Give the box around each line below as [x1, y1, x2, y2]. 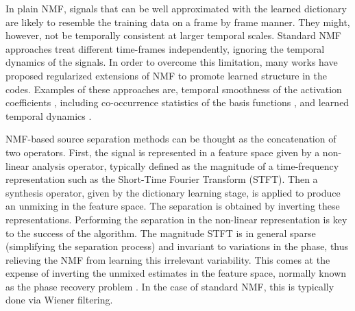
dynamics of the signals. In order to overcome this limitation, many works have [5, 55, 338, 69]
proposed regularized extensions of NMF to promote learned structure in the [5, 68, 328, 82]
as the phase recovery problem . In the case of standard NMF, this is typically [5, 279, 334, 293]
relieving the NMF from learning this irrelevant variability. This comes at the [5, 252, 330, 266]
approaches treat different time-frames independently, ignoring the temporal [5, 41, 325, 55]
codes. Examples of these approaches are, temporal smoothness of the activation [5, 82, 342, 96]
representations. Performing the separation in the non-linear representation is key [5, 212, 347, 226]
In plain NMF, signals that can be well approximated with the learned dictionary [5, 1, 347, 15]
